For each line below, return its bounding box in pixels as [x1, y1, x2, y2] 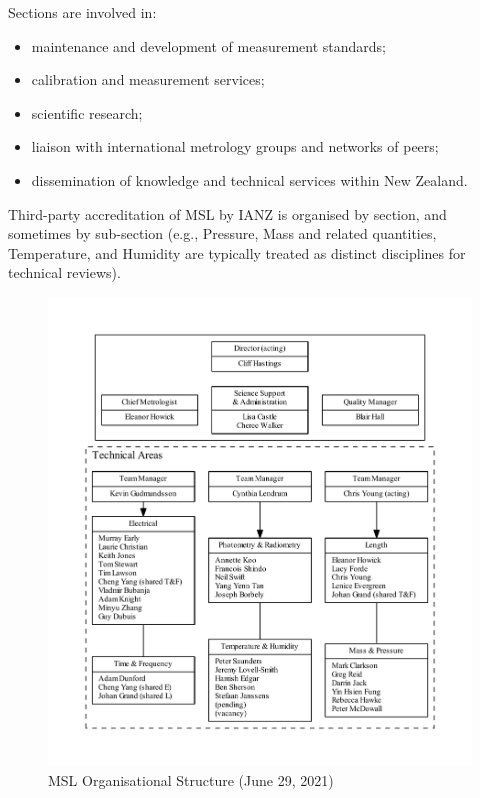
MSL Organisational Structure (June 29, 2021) [48, 769, 334, 790]
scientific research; [31, 102, 143, 123]
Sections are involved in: [8, 2, 157, 22]
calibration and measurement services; [31, 69, 265, 90]
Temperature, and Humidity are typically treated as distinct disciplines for [8, 242, 466, 263]
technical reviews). [8, 262, 121, 283]
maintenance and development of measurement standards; [31, 35, 386, 56]
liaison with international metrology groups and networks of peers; [31, 136, 439, 157]
